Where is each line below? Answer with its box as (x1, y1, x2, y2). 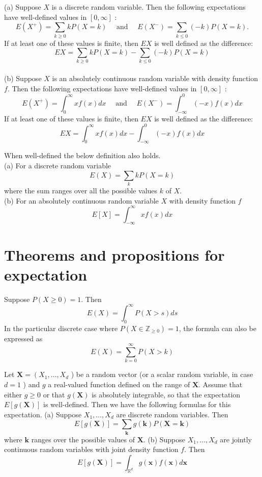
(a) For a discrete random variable (4, 160, 111, 170)
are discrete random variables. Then (116, 409, 228, 419)
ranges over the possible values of (31, 434, 135, 444)
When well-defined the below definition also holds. (4, 150, 161, 161)
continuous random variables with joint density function (4, 444, 179, 455)
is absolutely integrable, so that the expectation (92, 389, 241, 399)
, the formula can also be (179, 322, 256, 333)
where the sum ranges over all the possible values (4, 185, 158, 195)
